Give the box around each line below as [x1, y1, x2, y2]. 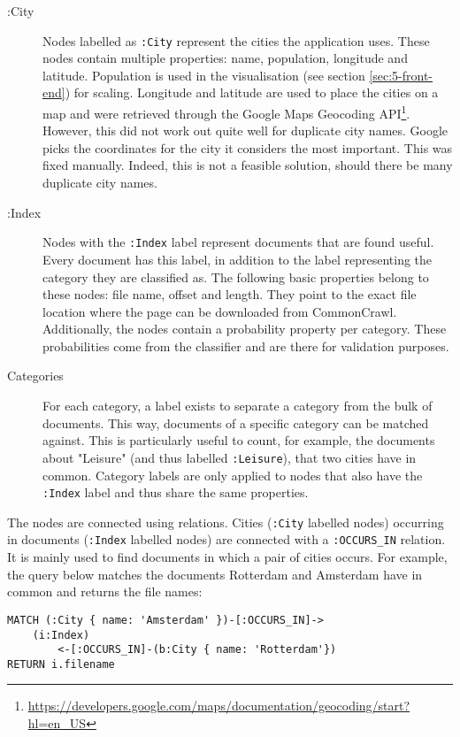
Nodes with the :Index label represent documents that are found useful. [42, 233, 434, 251]
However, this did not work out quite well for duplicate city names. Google [42, 121, 448, 140]
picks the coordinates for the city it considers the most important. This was [42, 138, 453, 157]
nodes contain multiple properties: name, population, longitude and [42, 49, 408, 67]
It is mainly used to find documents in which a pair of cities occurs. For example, [7, 548, 448, 566]
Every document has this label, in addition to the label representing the [42, 250, 433, 268]
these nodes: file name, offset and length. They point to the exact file [42, 285, 417, 303]
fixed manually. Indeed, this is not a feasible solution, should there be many [42, 156, 453, 174]
